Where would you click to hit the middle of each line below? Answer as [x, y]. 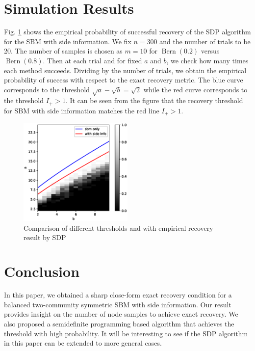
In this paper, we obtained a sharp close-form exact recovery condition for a [118, 295]
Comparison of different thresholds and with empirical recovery [118, 228]
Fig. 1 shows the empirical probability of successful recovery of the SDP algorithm [127, 32]
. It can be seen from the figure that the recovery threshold [154, 100]
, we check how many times [207, 60]
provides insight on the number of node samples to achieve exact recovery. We [121, 314]
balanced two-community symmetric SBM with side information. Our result [118, 304]
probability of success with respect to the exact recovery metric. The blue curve [124, 80]
